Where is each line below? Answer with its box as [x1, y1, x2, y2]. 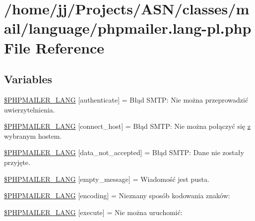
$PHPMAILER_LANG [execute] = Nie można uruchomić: [4, 207, 183, 217]
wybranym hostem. [4, 130, 62, 141]
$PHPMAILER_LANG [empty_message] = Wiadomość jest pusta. [4, 173, 209, 184]
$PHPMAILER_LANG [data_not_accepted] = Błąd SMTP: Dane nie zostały [4, 147, 244, 158]
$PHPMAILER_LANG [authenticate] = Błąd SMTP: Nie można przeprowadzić [4, 94, 249, 105]
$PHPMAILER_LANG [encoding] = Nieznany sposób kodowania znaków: [4, 190, 230, 201]
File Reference [4, 37, 105, 57]
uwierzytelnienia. [4, 104, 55, 114]
